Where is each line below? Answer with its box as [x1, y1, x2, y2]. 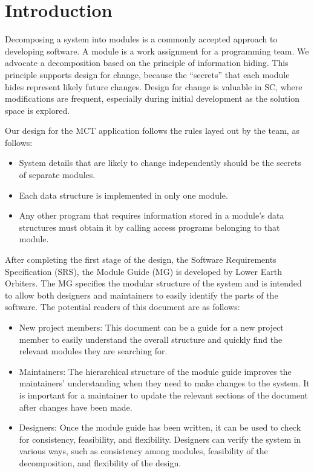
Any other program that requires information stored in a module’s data [19, 209, 284, 222]
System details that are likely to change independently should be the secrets [19, 156, 301, 169]
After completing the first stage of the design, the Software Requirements [5, 253, 276, 266]
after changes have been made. [19, 400, 132, 413]
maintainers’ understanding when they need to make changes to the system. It [19, 377, 310, 389]
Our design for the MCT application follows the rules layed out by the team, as [5, 124, 299, 137]
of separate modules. [19, 168, 96, 181]
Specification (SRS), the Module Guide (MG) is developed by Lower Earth [5, 265, 282, 277]
